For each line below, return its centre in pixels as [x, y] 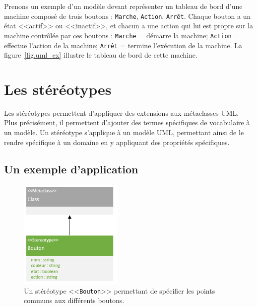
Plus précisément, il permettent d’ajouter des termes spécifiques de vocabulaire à [127, 122]
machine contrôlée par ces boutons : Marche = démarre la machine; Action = [122, 35]
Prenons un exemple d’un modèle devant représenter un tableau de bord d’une [123, 6]
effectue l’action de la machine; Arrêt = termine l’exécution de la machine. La [123, 45]
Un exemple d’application [71, 169]
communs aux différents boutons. [74, 300]
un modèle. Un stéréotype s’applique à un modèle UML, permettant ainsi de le [124, 132]
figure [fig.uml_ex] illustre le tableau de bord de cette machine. [101, 55]
